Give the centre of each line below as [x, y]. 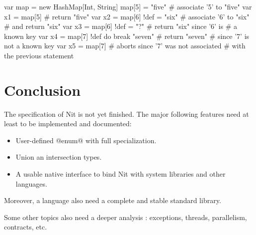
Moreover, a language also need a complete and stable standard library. [113, 200]
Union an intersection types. [59, 157]
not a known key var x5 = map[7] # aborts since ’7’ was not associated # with [125, 46]
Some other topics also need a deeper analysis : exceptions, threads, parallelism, [126, 217]
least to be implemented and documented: [68, 123]
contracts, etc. [26, 227]
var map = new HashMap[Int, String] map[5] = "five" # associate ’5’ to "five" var [128, 6]
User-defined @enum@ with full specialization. [86, 140]
